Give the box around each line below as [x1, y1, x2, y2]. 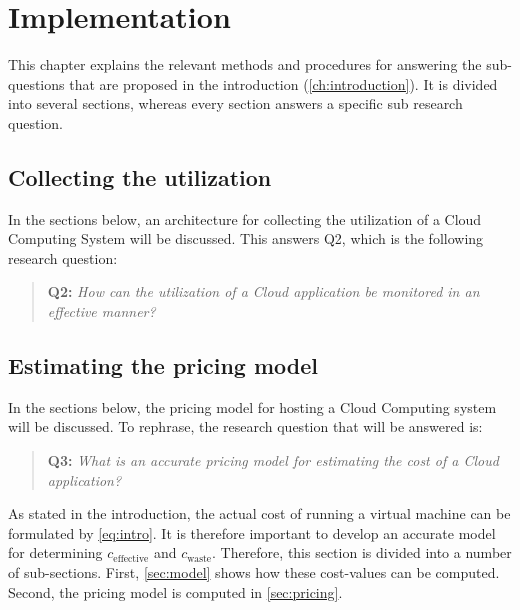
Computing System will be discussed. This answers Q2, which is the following [8, 228, 484, 249]
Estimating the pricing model [8, 350, 318, 381]
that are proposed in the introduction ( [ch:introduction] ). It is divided [69, 73, 498, 94]
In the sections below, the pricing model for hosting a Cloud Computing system [8, 396, 497, 417]
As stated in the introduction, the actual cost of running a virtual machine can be [8, 503, 511, 524]
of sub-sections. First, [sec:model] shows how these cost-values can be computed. [8, 562, 500, 583]
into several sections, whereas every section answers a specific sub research [8, 93, 463, 114]
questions [8, 73, 65, 94]
